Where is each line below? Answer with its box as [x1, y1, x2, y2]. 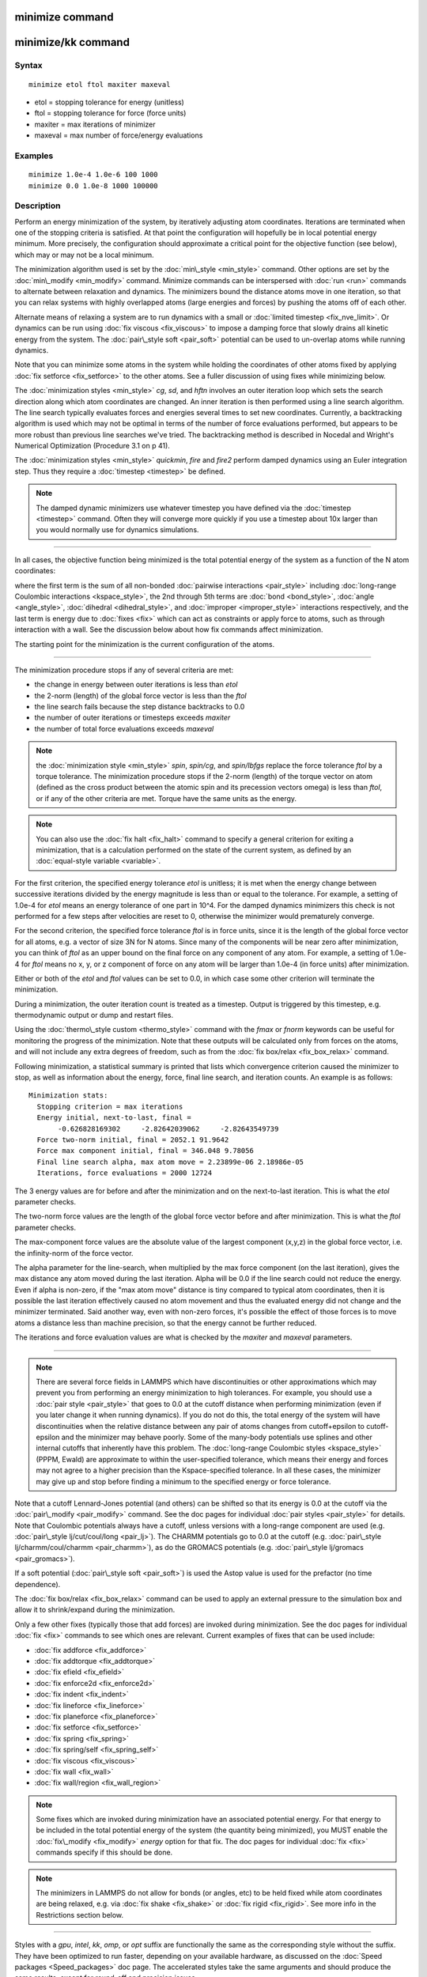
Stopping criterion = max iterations [36, 1102, 183, 1111]
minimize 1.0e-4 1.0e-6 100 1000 [28, 170, 158, 180]
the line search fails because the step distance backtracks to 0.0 [34, 702, 245, 712]
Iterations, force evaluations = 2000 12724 [36, 1169, 213, 1178]
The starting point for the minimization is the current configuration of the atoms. [14, 639, 275, 648]
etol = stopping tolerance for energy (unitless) [34, 97, 185, 107]
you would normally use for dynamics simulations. [36, 525, 199, 535]
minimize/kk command [14, 36, 130, 49]
